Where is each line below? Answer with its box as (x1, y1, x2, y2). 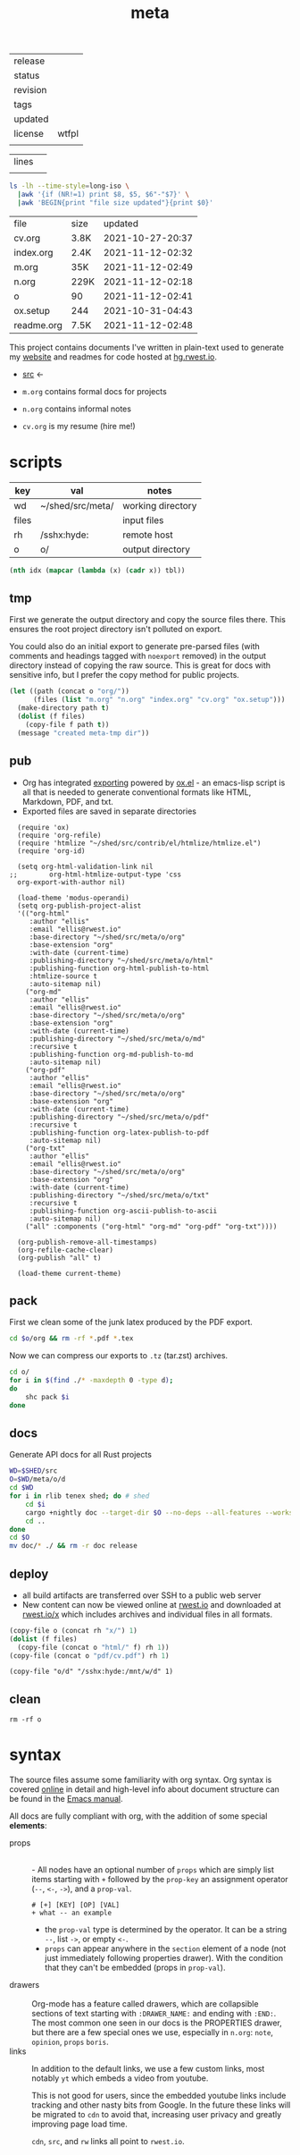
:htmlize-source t (29, 971, 98, 981)
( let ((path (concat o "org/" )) (9, 687, 129, 696)
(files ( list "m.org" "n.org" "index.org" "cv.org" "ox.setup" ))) (32, 696, 286, 705)
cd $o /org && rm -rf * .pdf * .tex (9, 1334, 134, 1343)
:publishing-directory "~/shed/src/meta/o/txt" (29, 1190, 210, 1200)
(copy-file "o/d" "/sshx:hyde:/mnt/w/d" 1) (9, 1667, 174, 1677)
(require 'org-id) (17, 846, 87, 856)
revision (13, 84, 47, 97)
